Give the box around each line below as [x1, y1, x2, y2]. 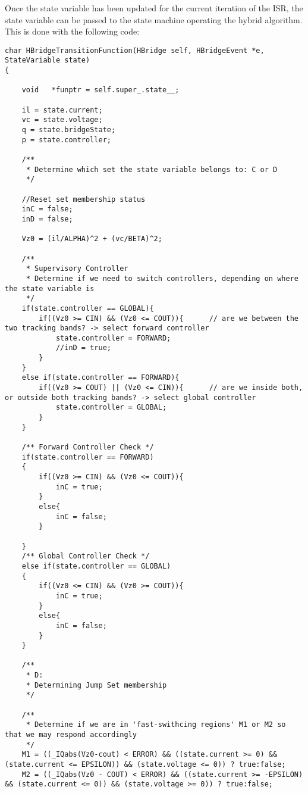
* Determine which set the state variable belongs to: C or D [26, 165, 278, 174]
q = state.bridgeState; [21, 126, 116, 135]
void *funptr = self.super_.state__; [21, 86, 180, 95]
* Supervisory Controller [26, 264, 128, 273]
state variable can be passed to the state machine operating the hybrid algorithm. [5, 13, 303, 26]
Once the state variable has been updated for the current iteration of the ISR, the [5, 2, 303, 14]
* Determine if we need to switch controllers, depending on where [26, 274, 298, 283]
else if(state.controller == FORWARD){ [21, 373, 180, 382]
